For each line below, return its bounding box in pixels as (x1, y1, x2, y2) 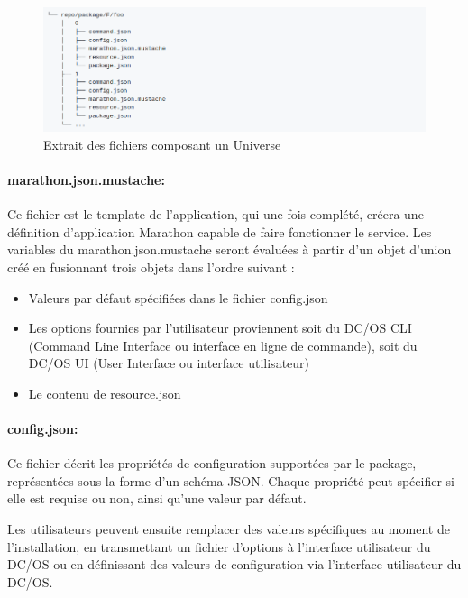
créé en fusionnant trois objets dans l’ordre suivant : (7, 257, 295, 276)
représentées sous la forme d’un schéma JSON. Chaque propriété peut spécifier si (7, 471, 454, 490)
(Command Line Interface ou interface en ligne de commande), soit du (28, 336, 418, 354)
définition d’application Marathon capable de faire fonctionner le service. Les (7, 222, 432, 241)
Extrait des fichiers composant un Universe (43, 134, 281, 153)
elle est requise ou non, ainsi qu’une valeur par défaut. (7, 489, 307, 508)
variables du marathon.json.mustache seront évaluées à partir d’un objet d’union (7, 240, 452, 259)
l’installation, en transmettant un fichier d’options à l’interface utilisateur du (7, 537, 431, 556)
